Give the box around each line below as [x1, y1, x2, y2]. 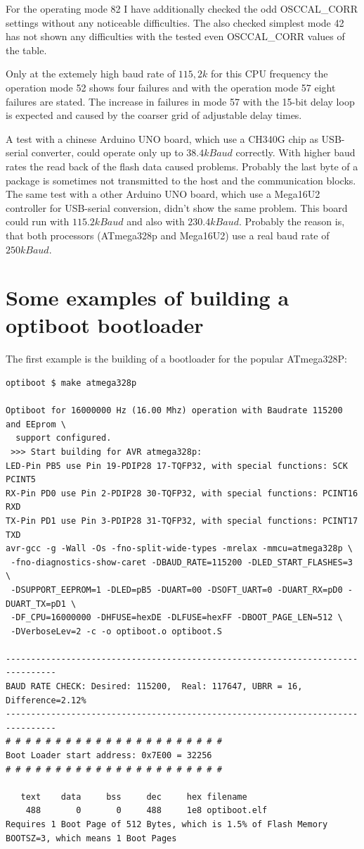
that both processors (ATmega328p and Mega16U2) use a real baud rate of [6, 227, 330, 242]
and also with [126, 214, 185, 229]
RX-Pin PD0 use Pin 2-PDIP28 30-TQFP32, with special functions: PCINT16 [6, 488, 358, 498]
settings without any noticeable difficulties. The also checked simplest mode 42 [6, 15, 344, 30]
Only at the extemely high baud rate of [6, 66, 176, 81]
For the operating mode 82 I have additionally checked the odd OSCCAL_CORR [6, 1, 358, 15]
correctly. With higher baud [235, 145, 356, 160]
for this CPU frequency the [211, 66, 328, 81]
